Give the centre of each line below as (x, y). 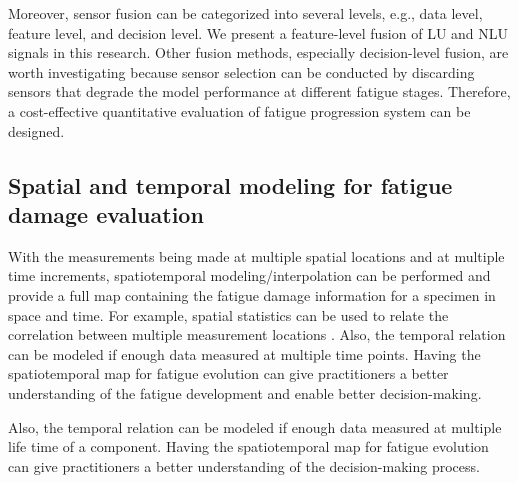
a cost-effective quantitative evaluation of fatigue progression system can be (239, 110)
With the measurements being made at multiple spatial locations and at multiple (256, 255)
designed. (36, 130)
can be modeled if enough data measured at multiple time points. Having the (244, 353)
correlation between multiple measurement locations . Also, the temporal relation (257, 334)
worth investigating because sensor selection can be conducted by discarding (241, 71)
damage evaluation (106, 213)
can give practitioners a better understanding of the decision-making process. (244, 465)
